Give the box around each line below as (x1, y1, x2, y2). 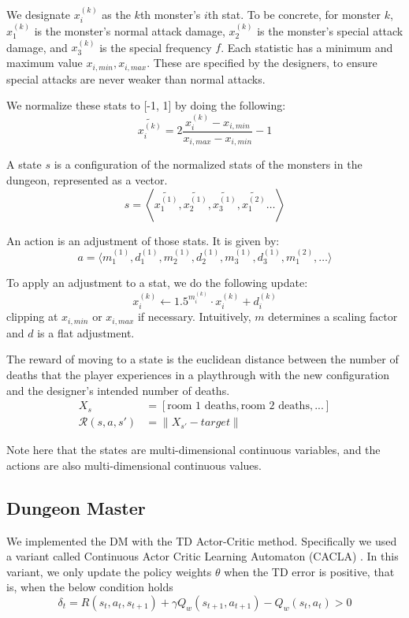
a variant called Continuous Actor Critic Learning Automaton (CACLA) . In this (6, 548, 399, 564)
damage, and (6, 39, 68, 55)
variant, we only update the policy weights (6, 563, 212, 579)
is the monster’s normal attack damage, (34, 23, 225, 39)
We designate (6, 6, 70, 22)
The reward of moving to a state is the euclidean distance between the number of (6, 351, 399, 367)
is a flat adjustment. (37, 324, 135, 341)
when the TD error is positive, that (224, 563, 395, 579)
